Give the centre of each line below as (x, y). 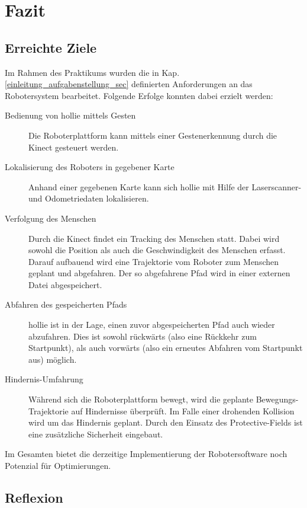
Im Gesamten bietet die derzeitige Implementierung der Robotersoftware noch (146, 454)
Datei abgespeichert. (65, 284)
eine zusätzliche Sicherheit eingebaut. (96, 434)
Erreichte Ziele (51, 47)
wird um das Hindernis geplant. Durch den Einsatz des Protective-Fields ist (166, 422)
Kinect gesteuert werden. (74, 147)
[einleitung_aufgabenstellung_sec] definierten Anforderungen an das (129, 84)
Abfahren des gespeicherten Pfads (66, 304)
